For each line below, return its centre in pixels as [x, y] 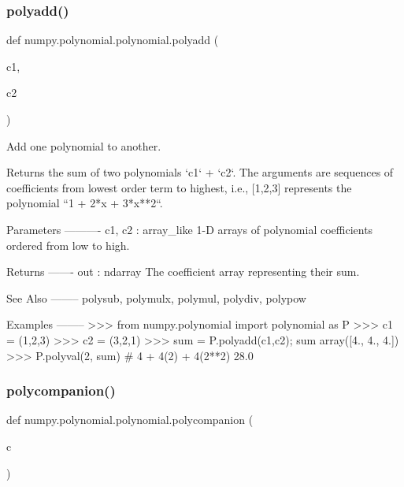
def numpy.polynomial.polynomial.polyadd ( [113, 40]
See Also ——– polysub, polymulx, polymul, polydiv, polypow [156, 297]
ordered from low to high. [68, 245]
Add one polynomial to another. [84, 145]
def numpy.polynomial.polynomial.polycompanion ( [130, 420]
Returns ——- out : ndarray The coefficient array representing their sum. [183, 271]
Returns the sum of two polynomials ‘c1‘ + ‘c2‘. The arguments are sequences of [200, 172]
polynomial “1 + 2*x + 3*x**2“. [85, 203]
